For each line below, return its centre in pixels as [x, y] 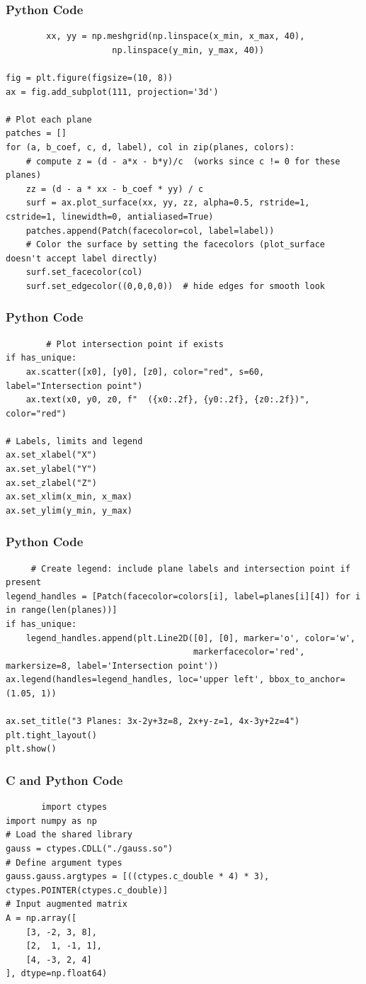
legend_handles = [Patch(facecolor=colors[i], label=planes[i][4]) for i [183, 596]
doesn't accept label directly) [82, 258]
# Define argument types [64, 863]
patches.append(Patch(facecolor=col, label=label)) [150, 231]
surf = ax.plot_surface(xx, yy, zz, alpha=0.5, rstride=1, [168, 203]
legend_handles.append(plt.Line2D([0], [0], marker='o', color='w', [190, 638]
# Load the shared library [69, 835]
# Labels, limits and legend [74, 441]
